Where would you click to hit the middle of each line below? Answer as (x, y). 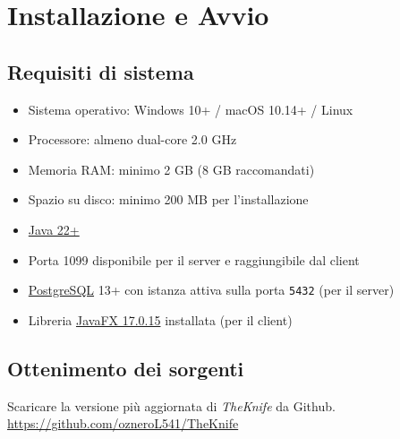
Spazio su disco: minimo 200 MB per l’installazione (168, 199)
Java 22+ (54, 229)
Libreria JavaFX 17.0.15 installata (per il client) (160, 319)
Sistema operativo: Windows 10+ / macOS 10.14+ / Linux (191, 109)
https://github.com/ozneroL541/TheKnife (123, 423)
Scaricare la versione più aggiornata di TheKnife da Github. (171, 405)
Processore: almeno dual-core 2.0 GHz (132, 139)
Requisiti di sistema (101, 71)
